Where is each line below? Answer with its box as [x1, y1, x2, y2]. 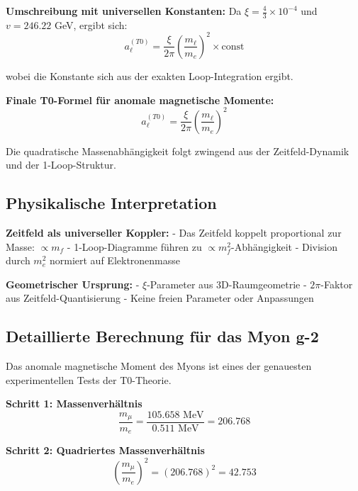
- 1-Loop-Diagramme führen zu [67, 239, 202, 254]
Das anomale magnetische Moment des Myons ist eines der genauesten [6, 359, 312, 373]
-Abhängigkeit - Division [231, 239, 338, 254]
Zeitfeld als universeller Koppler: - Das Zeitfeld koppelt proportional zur [6, 225, 342, 239]
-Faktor [320, 276, 353, 291]
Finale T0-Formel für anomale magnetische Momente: [6, 92, 274, 107]
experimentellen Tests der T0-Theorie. [6, 372, 172, 387]
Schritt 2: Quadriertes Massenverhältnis [6, 443, 205, 458]
